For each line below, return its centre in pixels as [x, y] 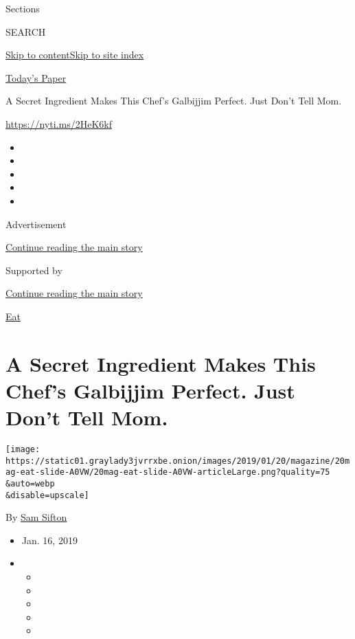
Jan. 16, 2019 [49, 540]
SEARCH [26, 31]
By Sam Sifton [36, 517]
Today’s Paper [36, 77]
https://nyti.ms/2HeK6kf [59, 123]
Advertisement [36, 224]
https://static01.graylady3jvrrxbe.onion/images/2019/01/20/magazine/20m [178, 461]
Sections [23, 8]
